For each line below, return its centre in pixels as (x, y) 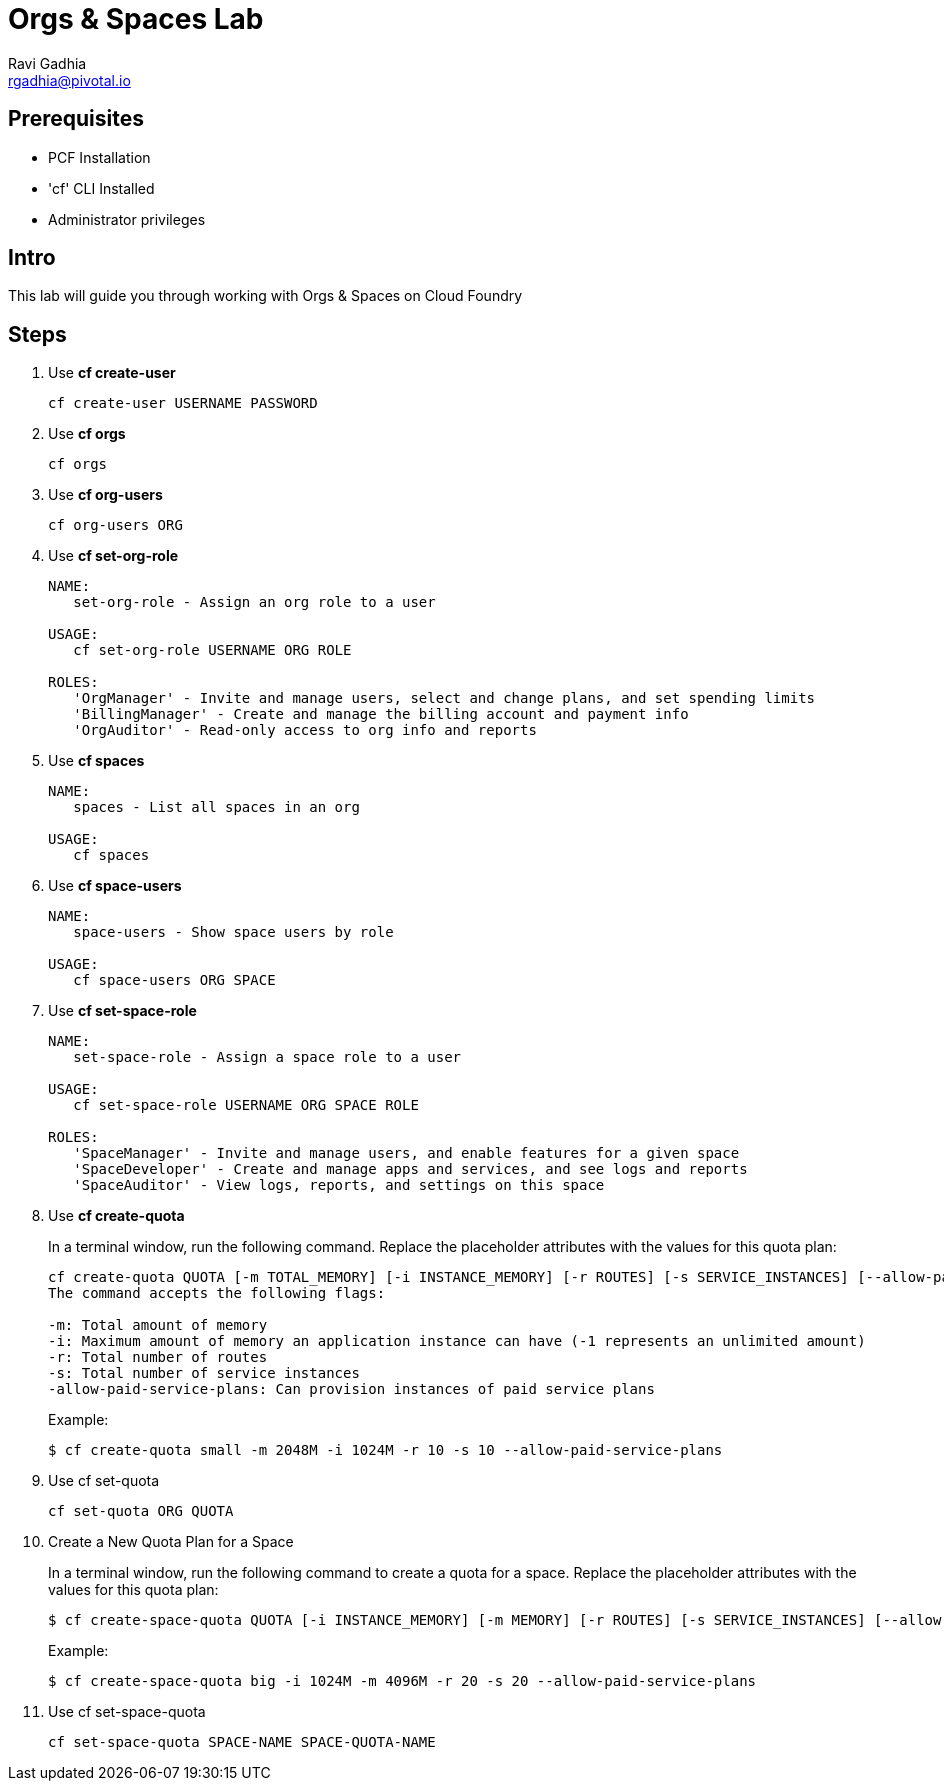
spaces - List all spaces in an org (216, 807)
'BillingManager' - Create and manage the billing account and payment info (381, 714)
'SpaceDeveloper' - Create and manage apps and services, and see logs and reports (410, 1169)
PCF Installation (99, 157)
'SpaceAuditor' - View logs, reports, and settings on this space (339, 1185)
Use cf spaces (96, 761)
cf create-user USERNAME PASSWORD (183, 403)
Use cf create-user (112, 373)
